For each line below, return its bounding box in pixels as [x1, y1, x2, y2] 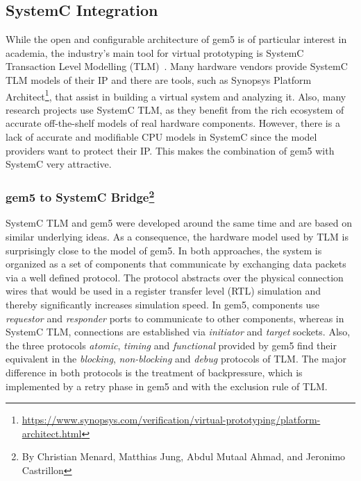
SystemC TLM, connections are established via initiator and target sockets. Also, [6, 324, 351, 339]
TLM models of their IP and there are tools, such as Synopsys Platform [6, 72, 312, 87]
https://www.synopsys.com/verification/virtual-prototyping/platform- [22, 412, 321, 427]
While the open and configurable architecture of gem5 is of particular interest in [6, 32, 347, 46]
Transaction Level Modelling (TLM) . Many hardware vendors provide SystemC [6, 59, 348, 73]
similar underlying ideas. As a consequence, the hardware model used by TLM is [6, 229, 349, 244]
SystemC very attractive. [6, 157, 112, 171]
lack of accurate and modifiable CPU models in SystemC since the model [6, 130, 317, 144]
